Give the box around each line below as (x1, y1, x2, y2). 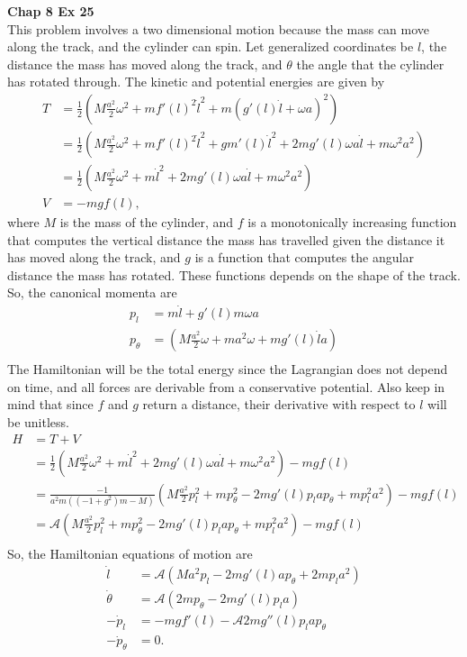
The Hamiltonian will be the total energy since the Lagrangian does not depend (7, 360, 448, 379)
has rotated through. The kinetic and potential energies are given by (7, 72, 385, 91)
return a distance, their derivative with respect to (142, 395, 416, 414)
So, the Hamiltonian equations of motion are (7, 544, 253, 563)
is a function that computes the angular (194, 248, 414, 267)
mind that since (7, 395, 94, 414)
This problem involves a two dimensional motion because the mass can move (7, 19, 430, 38)
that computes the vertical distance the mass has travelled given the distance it (7, 230, 445, 249)
